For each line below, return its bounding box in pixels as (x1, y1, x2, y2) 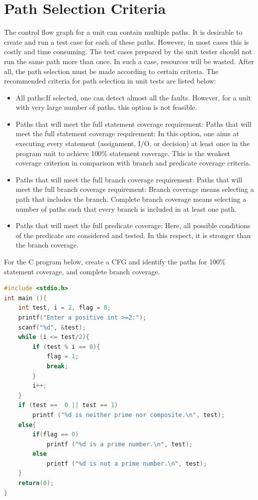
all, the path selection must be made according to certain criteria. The (4, 66, 219, 76)
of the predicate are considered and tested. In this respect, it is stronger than (15, 230, 251, 240)
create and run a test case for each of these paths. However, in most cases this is (4, 36, 249, 47)
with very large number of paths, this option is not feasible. (15, 102, 197, 112)
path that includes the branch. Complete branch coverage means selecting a (15, 194, 247, 204)
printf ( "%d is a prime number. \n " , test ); (46, 440, 193, 448)
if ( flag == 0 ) (32, 431, 79, 438)
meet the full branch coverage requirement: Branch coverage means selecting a (15, 184, 254, 194)
